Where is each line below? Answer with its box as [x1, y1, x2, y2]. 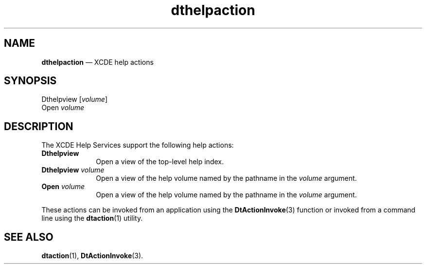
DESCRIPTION [4, 120, 73, 133]
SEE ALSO [4, 230, 53, 243]
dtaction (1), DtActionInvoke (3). [41, 251, 143, 260]
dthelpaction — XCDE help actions [41, 57, 154, 66]
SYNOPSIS [4, 75, 57, 87]
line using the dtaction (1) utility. [41, 214, 143, 223]
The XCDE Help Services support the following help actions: [41, 141, 234, 150]
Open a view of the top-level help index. [96, 157, 224, 166]
